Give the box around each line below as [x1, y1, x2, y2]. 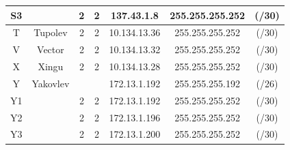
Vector [37, 42, 64, 57]
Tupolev [34, 25, 68, 40]
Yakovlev [31, 76, 70, 90]
